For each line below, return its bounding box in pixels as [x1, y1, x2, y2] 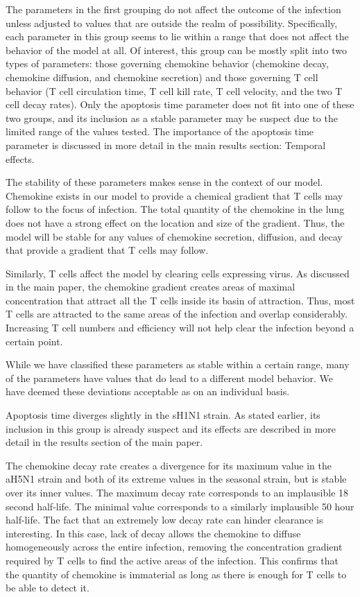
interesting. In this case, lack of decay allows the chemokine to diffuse [6, 526, 301, 540]
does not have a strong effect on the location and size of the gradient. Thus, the [6, 215, 345, 230]
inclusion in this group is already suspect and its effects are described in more [6, 421, 336, 435]
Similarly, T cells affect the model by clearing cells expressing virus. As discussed [6, 266, 350, 280]
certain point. [6, 334, 63, 348]
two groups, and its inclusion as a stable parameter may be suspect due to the [6, 110, 338, 125]
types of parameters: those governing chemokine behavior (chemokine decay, [6, 56, 329, 71]
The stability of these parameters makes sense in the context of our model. [6, 175, 323, 189]
